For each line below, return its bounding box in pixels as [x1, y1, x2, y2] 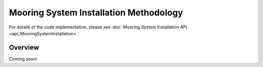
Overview [9, 43, 39, 52]
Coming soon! [9, 56, 38, 62]
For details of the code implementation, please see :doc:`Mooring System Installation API [9, 24, 188, 30]
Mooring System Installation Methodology [9, 7, 183, 18]
